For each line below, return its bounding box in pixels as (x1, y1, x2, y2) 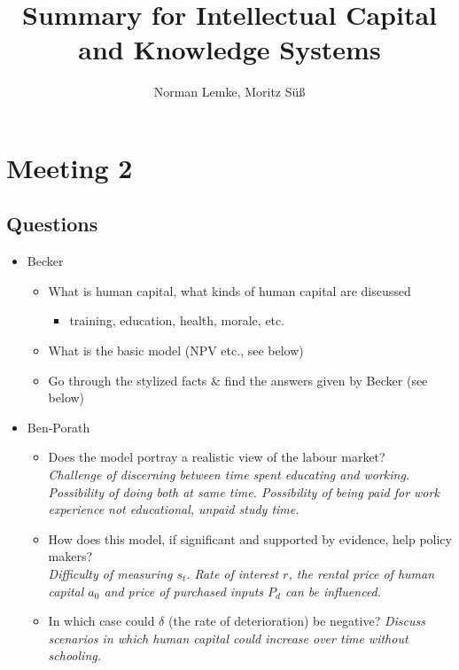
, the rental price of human (288, 565, 435, 583)
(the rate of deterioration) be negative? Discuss (167, 612, 425, 630)
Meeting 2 (6, 149, 133, 185)
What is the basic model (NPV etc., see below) (48, 341, 304, 360)
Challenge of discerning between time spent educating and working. (48, 465, 410, 484)
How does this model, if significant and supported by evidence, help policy (48, 529, 452, 548)
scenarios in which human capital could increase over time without (48, 628, 408, 647)
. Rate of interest (186, 565, 279, 583)
